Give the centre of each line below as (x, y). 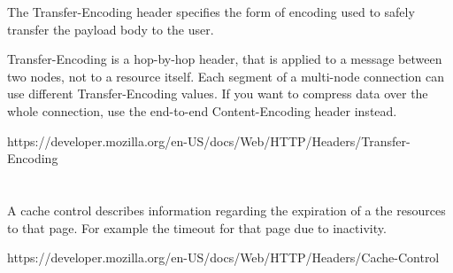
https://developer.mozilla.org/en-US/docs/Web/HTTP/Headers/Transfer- (209, 140)
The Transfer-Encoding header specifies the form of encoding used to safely (211, 12)
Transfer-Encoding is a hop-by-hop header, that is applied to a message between (225, 59)
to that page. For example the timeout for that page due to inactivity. (197, 227)
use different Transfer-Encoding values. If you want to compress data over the (218, 94)
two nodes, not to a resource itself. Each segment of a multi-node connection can (226, 76)
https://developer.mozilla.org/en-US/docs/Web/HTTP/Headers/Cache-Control (223, 257)
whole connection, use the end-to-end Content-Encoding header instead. (202, 110)
